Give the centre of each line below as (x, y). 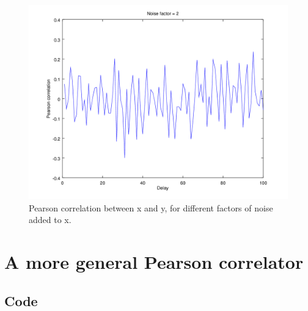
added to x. (50, 220)
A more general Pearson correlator (154, 261)
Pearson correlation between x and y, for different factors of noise (151, 207)
